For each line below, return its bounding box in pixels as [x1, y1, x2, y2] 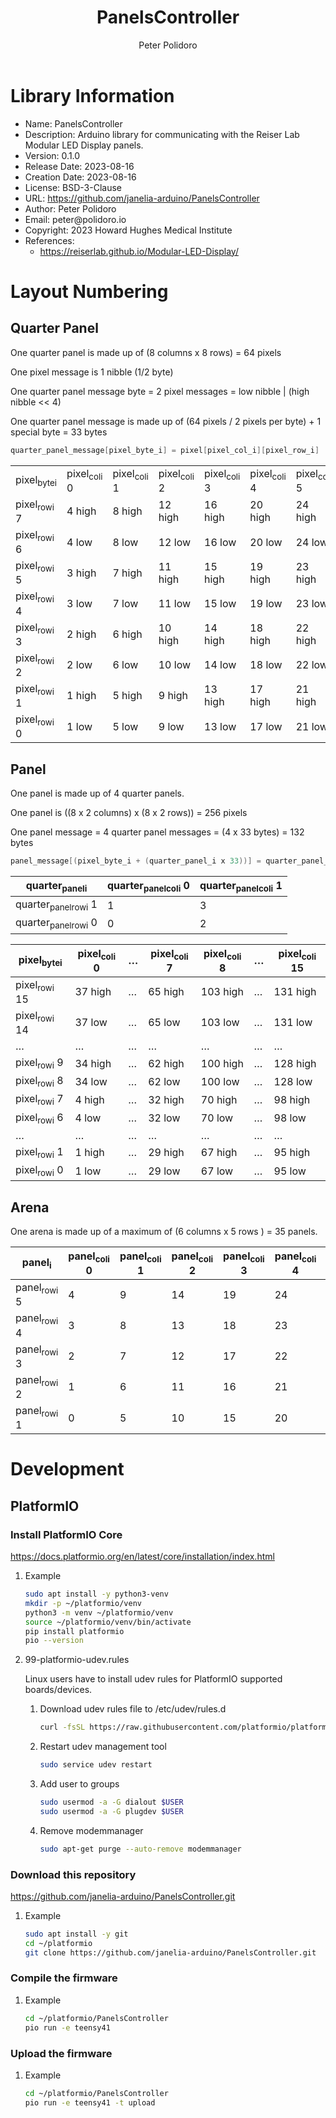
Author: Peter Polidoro [24, 202, 117, 215]
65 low [148, 1016, 181, 1030]
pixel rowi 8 [15, 1074, 64, 1090]
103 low [200, 1016, 240, 1030]
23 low [295, 596, 328, 610]
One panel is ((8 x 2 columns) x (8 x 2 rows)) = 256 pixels [10, 807, 248, 819]
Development [10, 1458, 125, 1481]
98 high [273, 1093, 311, 1107]
